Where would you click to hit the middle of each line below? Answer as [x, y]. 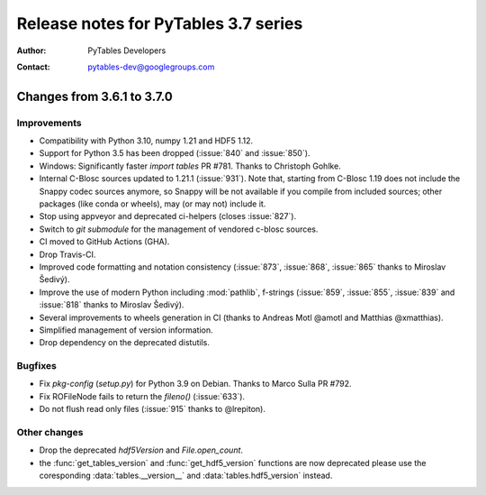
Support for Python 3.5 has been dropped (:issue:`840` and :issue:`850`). [175, 153]
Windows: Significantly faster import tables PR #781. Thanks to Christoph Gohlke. [190, 166]
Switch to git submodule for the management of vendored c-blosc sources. [179, 229]
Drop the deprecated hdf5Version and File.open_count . [141, 450]
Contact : [34, 67]
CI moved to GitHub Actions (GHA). [104, 242]
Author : [31, 50]
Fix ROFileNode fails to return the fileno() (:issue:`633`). [142, 396]
